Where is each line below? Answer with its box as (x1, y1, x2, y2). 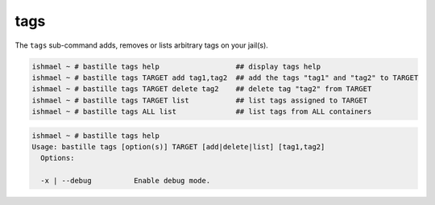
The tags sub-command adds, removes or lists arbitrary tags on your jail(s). (14, 40, 269, 50)
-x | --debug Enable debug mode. (40, 176, 211, 186)
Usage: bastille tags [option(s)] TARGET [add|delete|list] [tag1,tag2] (31, 142, 325, 152)
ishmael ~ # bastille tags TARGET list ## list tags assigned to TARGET (31, 95, 368, 105)
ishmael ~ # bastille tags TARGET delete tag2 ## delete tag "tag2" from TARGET (31, 85, 372, 94)
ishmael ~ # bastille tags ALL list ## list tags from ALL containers (31, 107, 372, 116)
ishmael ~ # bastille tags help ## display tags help (31, 61, 321, 71)
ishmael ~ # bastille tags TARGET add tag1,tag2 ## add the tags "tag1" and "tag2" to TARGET (31, 73, 419, 82)
